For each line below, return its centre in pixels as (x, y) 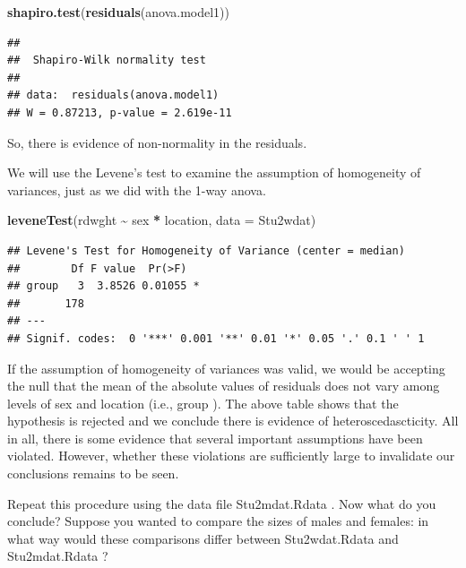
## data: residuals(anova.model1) (113, 95)
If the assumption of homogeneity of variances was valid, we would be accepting (226, 368)
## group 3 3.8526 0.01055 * (104, 286)
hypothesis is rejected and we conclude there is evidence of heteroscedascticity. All (233, 421)
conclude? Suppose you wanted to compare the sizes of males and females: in (218, 521)
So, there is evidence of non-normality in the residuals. (157, 142)
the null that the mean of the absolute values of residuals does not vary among (224, 386)
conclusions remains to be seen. (93, 473)
